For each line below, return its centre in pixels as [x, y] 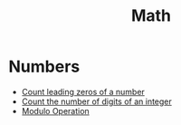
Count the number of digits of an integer [97, 101]
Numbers [44, 67]
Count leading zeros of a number [83, 91]
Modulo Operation [55, 111]
